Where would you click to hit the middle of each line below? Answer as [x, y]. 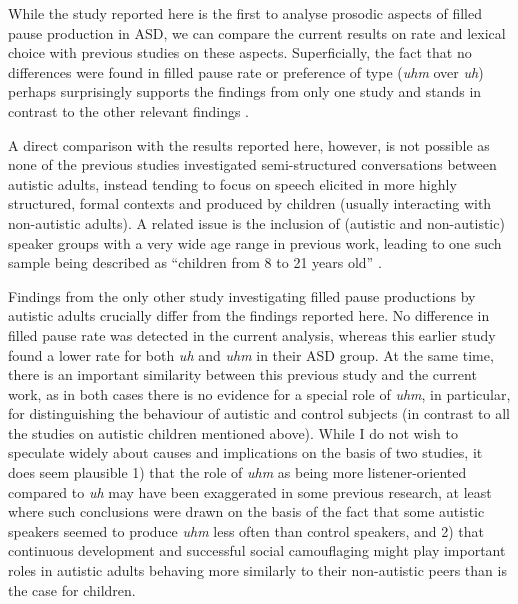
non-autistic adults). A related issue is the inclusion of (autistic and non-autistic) [256, 222]
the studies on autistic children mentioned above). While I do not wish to [233, 432]
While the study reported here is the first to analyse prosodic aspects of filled [245, 13]
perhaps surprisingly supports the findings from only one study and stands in [245, 91]
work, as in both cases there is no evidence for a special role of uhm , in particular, [259, 393]
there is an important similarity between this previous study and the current [242, 374]
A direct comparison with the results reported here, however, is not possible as [249, 144]
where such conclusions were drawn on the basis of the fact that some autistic [246, 511]
